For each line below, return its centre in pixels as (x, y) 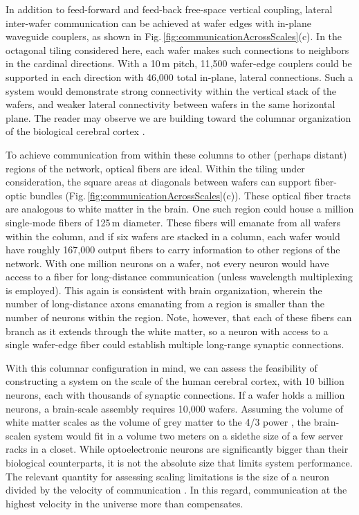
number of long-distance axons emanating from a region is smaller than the (165, 304)
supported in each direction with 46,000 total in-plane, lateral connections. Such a (179, 76)
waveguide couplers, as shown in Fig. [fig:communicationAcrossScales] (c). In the (174, 36)
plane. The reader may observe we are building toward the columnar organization (178, 117)
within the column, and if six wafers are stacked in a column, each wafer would (173, 236)
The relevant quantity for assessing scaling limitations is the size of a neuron (168, 476)
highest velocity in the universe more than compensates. (125, 503)
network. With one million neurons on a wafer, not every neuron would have (167, 263)
